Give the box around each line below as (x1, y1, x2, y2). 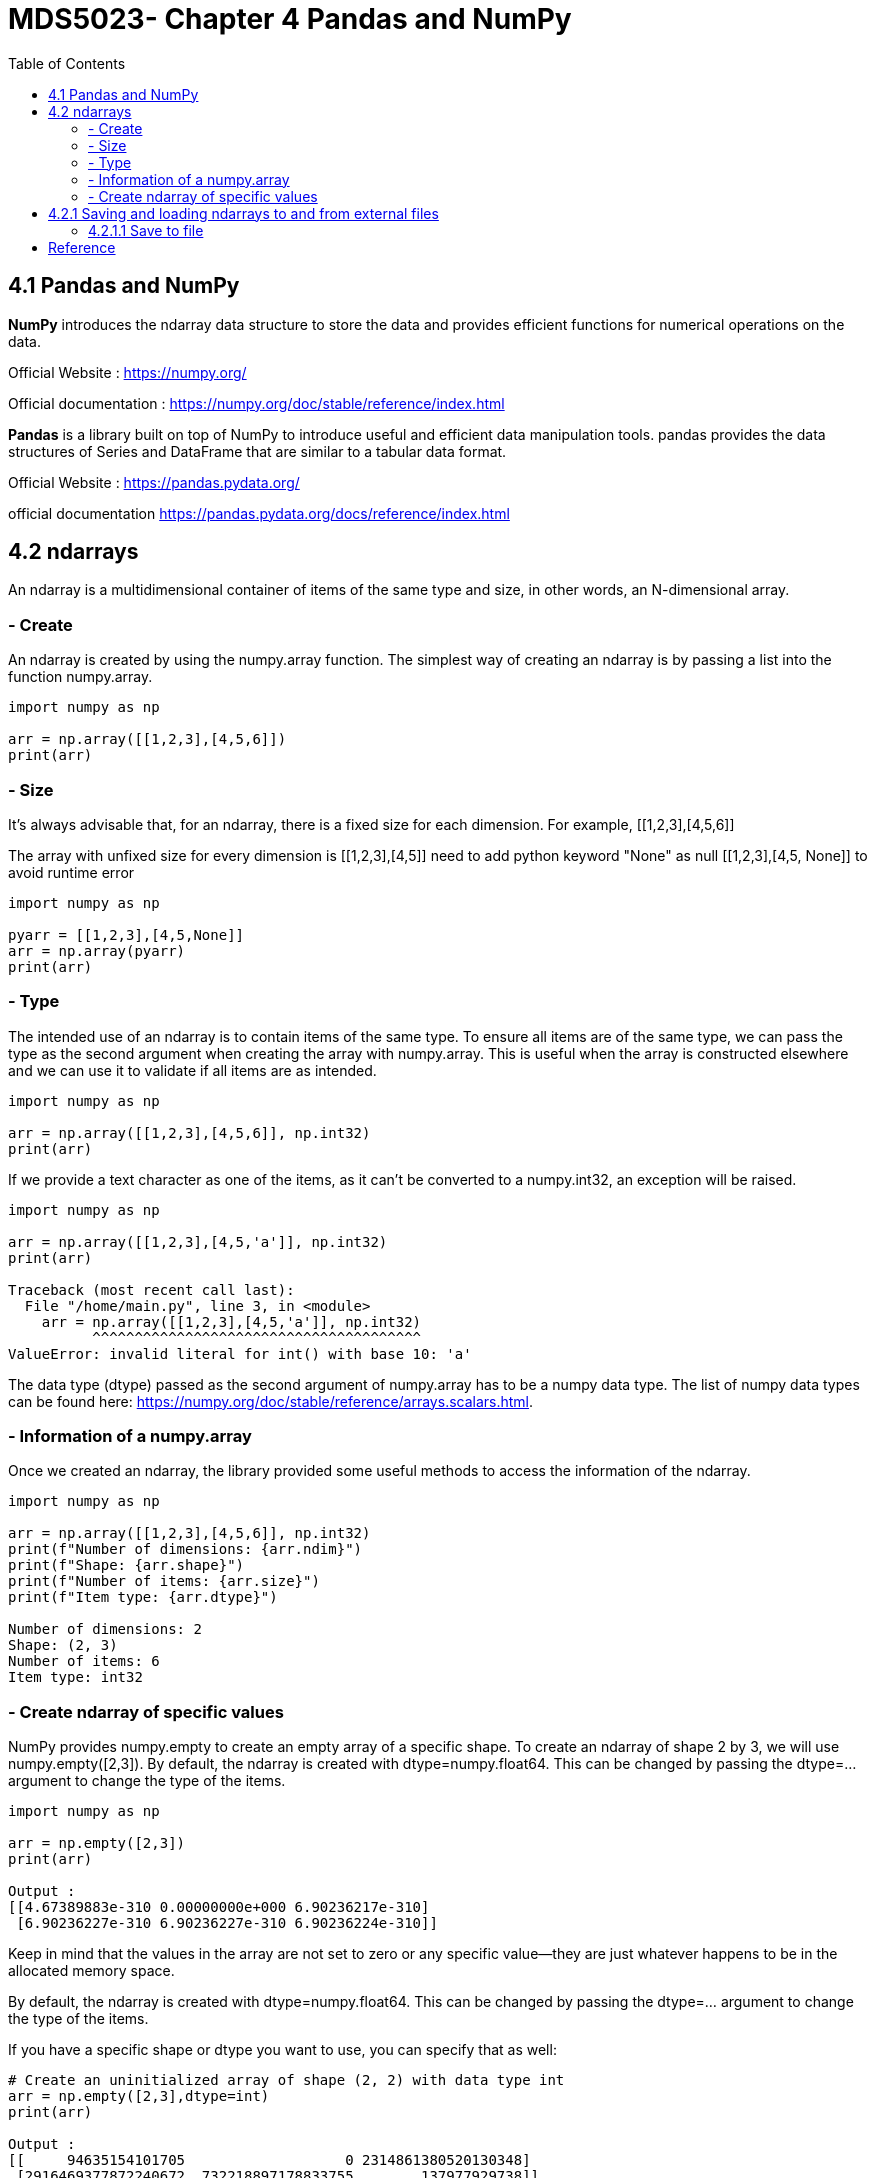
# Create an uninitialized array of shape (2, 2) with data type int (8, 2072, 565, 2089)
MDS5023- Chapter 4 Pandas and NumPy (8, 2, 572, 36)
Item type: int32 (8, 1669, 143, 1686)
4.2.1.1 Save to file (88, 221, 204, 239)
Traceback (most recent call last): (8, 1281, 295, 1298)
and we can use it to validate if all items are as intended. (8, 1061, 377, 1079)
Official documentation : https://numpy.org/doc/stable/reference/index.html (8, 394, 505, 412)
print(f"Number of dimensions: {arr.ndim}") (8, 1541, 363, 1558)
